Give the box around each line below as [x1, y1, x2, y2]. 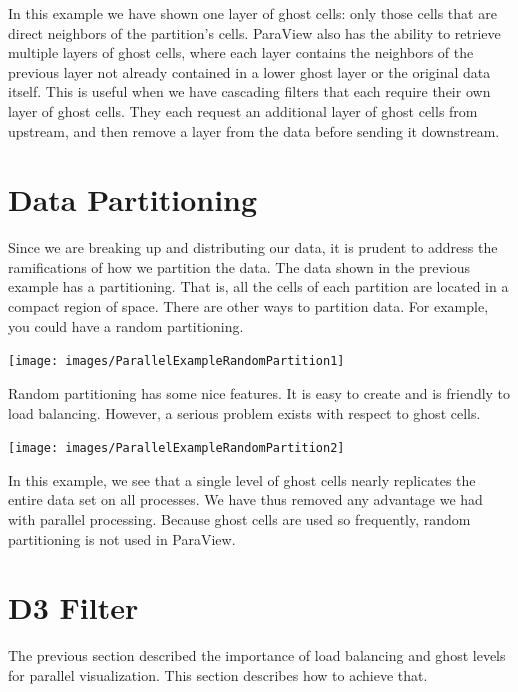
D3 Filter [8, 587, 139, 628]
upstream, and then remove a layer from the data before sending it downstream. [8, 120, 500, 141]
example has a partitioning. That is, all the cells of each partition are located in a [8, 276, 509, 297]
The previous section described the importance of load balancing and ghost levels [8, 645, 506, 666]
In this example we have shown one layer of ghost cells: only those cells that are [8, 3, 497, 23]
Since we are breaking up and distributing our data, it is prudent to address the [8, 237, 498, 258]
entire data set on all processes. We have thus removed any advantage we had [8, 489, 483, 510]
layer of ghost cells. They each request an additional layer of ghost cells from [8, 100, 478, 121]
